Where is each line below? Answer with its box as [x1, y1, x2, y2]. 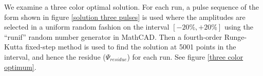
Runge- [224, 31, 247, 42]
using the [224, 21, 253, 32]
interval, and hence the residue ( [4, 51, 106, 62]
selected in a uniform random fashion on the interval [4, 21, 170, 32]
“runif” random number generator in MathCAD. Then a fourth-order [4, 31, 222, 42]
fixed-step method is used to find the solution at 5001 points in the [25, 41, 236, 52]
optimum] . [4, 61, 36, 72]
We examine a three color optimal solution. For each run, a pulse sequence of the [4, 2, 259, 12]
